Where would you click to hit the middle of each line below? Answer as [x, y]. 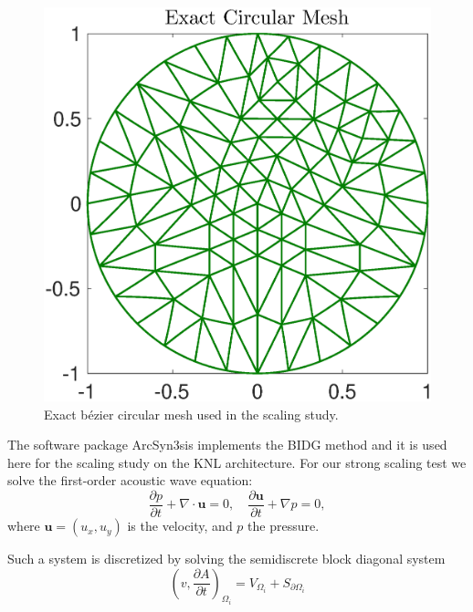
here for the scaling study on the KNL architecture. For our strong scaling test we [237, 462]
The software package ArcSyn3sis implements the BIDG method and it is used [227, 445]
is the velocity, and [180, 526]
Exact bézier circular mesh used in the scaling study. [191, 414]
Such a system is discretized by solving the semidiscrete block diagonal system [226, 559]
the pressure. [284, 526]
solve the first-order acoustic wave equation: [130, 480]
